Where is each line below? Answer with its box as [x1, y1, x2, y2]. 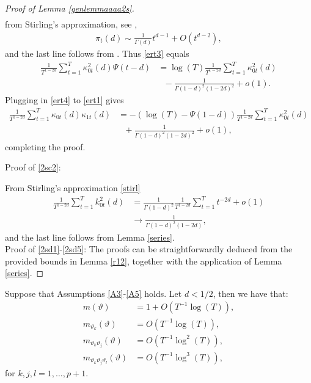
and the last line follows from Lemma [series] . [5, 230, 175, 243]
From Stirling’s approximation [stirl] [5, 181, 141, 194]
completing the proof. [5, 140, 86, 153]
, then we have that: [213, 286, 288, 299]
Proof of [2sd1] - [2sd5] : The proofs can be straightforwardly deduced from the [5, 243, 293, 255]
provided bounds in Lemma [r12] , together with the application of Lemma [5, 254, 282, 267]
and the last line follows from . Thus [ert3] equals [5, 47, 189, 60]
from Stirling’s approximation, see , [5, 18, 137, 31]
